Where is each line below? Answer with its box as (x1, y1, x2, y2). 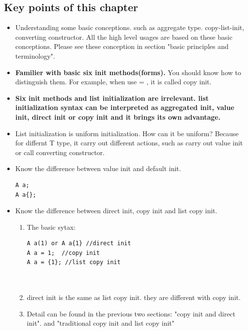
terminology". (15, 50, 55, 61)
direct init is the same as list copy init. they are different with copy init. (27, 292, 241, 302)
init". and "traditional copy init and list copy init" (27, 318, 175, 328)
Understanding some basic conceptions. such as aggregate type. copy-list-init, (15, 22, 245, 32)
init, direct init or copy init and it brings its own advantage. (15, 111, 221, 122)
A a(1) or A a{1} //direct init (27, 240, 131, 247)
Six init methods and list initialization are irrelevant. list (15, 93, 209, 103)
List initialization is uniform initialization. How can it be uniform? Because (15, 128, 239, 138)
